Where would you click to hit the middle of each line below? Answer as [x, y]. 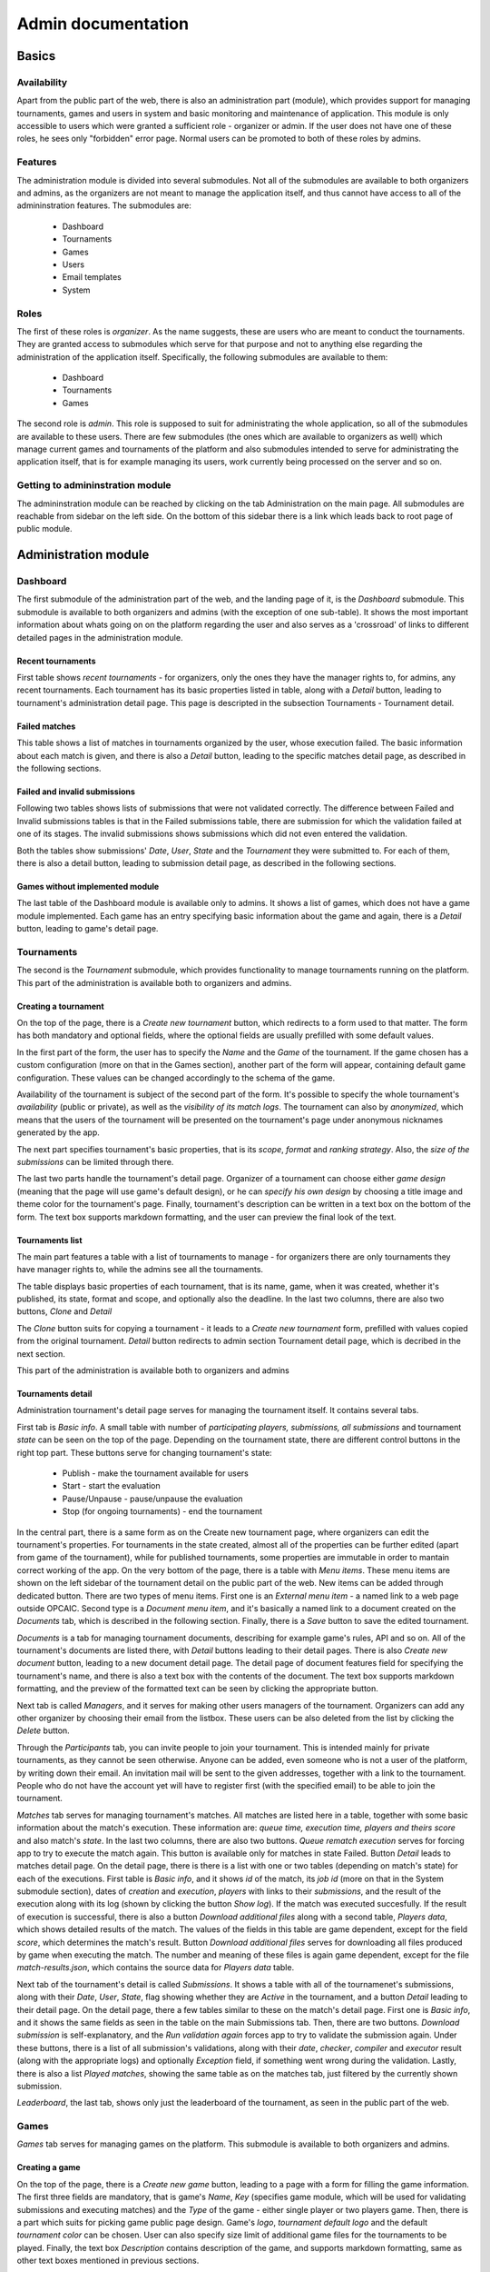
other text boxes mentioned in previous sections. [108, 2261]
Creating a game [49, 2167]
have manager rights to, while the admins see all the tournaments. [140, 1270]
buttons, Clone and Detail [64, 1311]
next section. [41, 1353]
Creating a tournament [60, 1006]
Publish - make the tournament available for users [155, 1473]
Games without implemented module [88, 886]
